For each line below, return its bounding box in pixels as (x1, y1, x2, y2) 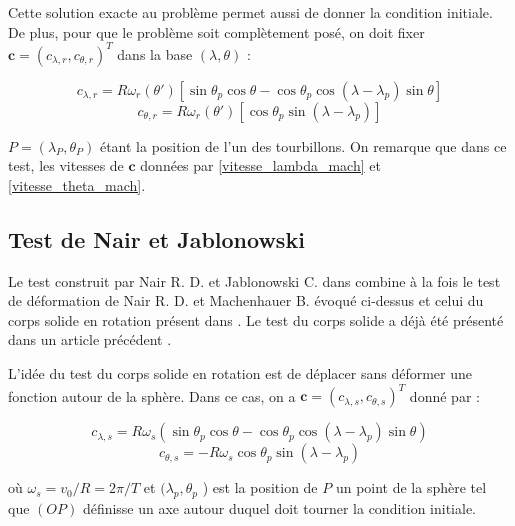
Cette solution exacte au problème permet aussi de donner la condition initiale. (8, 2, 493, 22)
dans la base (117, 43, 193, 64)
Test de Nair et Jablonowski (8, 223, 305, 254)
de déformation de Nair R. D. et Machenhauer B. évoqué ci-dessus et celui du (8, 290, 484, 311)
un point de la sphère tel (335, 477, 487, 498)
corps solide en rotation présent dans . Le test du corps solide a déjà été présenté (8, 309, 504, 330)
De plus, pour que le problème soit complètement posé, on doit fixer (8, 21, 425, 42)
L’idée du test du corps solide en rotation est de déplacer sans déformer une (8, 363, 472, 384)
